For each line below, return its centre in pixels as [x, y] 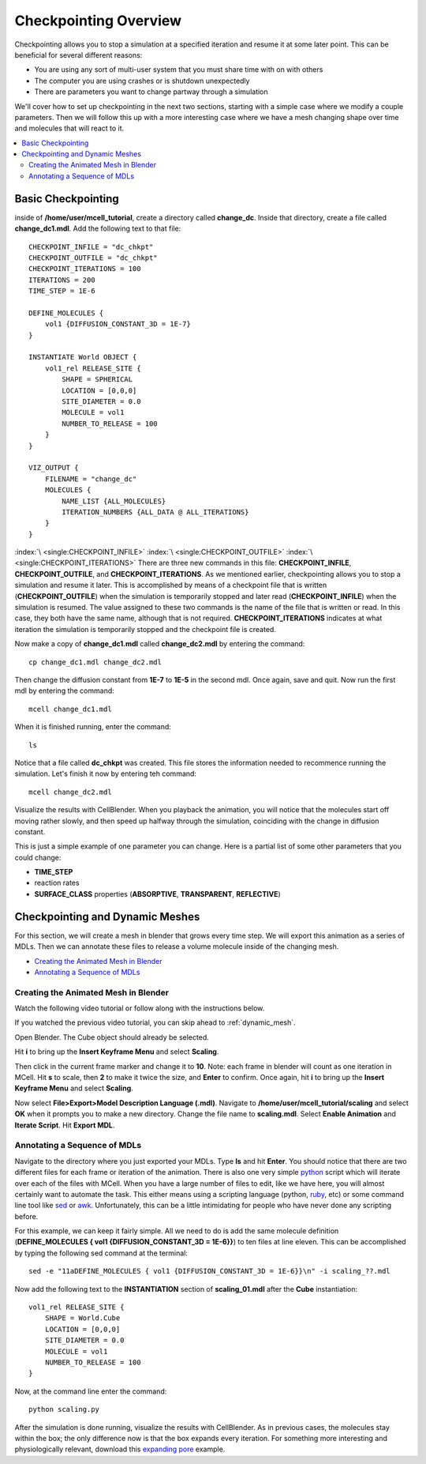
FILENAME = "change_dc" [91, 479]
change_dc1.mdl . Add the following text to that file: [98, 228]
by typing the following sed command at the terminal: [101, 1253]
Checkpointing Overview [98, 21]
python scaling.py [64, 1409]
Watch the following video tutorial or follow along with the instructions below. [140, 1008]
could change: [38, 857]
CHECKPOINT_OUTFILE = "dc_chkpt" [93, 258]
